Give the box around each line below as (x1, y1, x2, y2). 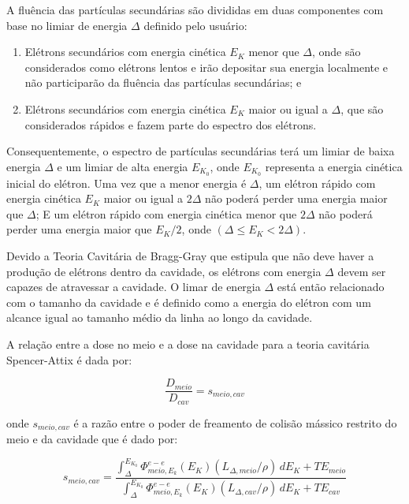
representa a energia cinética (265, 158, 403, 174)
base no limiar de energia (6, 17, 128, 33)
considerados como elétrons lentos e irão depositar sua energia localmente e (24, 58, 389, 75)
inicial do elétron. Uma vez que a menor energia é (6, 174, 247, 191)
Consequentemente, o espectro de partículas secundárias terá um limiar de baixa (6, 143, 395, 159)
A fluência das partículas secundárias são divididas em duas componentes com (6, 2, 384, 17)
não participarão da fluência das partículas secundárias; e (24, 74, 302, 91)
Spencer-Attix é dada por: (6, 351, 132, 368)
